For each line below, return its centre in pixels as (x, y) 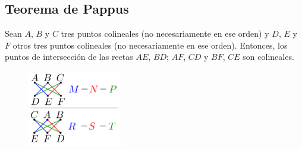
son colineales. (268, 57)
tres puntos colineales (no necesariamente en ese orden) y (165, 33)
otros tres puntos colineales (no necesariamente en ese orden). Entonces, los (150, 45)
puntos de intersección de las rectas (69, 57)
